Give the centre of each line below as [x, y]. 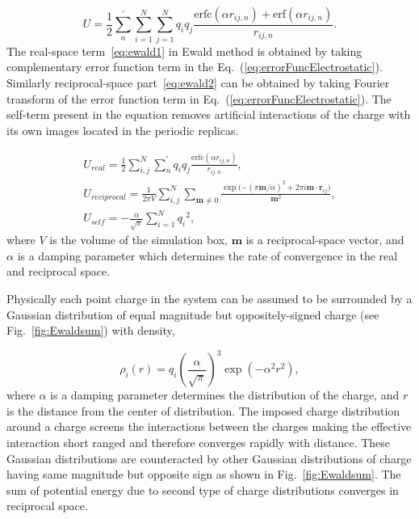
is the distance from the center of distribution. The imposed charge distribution [203, 410]
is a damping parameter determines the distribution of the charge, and [225, 395]
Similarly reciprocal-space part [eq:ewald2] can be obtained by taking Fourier [198, 82]
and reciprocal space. [59, 271]
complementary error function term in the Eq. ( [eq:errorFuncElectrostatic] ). [195, 67]
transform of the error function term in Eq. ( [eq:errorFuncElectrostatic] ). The [199, 98]
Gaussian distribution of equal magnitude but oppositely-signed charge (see [193, 314]
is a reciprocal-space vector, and [325, 240]
